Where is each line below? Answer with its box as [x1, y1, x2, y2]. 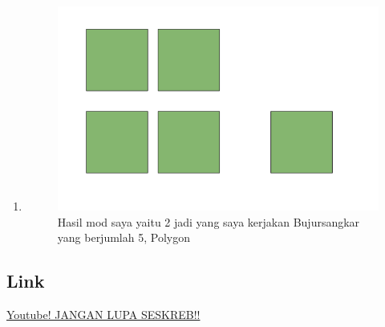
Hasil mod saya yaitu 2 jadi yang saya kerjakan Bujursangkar [57, 213, 360, 230]
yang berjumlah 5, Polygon [57, 229, 190, 246]
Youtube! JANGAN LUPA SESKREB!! [6, 306, 201, 323]
